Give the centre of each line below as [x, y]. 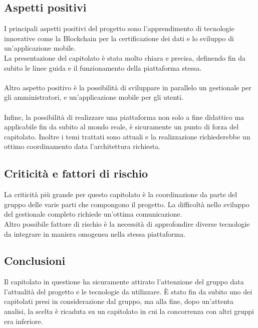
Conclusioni [35, 261]
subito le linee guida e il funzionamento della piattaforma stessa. [103, 67]
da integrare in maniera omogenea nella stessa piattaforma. [95, 233]
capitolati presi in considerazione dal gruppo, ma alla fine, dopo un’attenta [119, 301]
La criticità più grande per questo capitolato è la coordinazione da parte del [121, 194]
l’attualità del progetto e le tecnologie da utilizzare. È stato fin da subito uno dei [128, 291]
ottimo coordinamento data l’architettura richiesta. [82, 146]
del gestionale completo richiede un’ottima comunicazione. [93, 214]
